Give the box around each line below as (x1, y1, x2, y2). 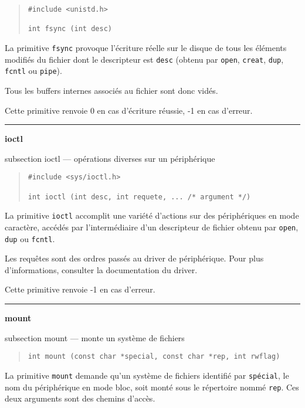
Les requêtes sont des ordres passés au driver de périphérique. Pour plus (5, 252, 264, 264)
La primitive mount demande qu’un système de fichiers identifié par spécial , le (5, 369, 289, 381)
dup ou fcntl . (5, 232, 55, 244)
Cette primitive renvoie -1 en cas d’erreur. (5, 283, 155, 295)
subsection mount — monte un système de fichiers (5, 331, 185, 344)
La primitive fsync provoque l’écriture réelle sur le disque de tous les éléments (5, 41, 287, 53)
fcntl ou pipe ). (5, 64, 62, 77)
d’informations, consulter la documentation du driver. (5, 263, 198, 276)
